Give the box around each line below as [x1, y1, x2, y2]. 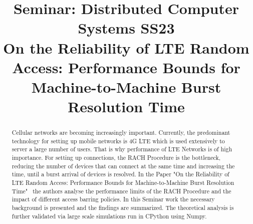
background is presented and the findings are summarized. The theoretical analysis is [12, 203, 234, 212]
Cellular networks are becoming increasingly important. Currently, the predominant [12, 128, 230, 137]
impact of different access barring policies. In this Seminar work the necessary [12, 195, 215, 203]
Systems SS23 [78, 18, 175, 38]
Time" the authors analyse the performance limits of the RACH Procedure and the [12, 186, 231, 195]
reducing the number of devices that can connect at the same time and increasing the [12, 161, 235, 170]
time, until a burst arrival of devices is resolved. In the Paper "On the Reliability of [12, 170, 229, 178]
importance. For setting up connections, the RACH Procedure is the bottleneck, [12, 153, 221, 162]
